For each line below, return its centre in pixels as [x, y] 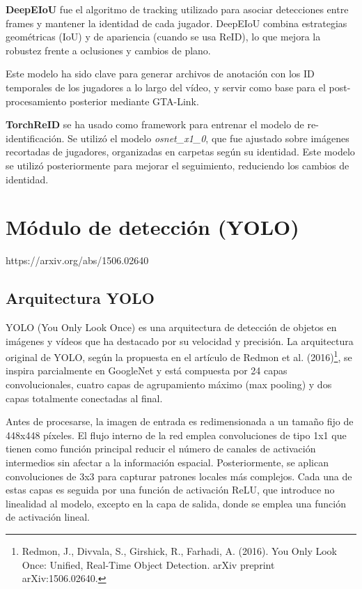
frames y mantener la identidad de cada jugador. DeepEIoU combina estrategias [176, 23]
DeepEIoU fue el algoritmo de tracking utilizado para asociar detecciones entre [177, 9]
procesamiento [36, 101]
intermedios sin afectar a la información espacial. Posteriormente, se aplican [167, 462]
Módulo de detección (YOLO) [152, 227]
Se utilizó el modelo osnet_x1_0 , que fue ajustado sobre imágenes [208, 138]
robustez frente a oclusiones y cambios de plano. [108, 50]
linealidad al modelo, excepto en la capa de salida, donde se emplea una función [176, 503]
